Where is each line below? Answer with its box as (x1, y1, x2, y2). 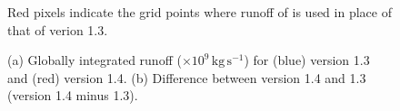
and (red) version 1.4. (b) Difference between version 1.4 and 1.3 (7, 68, 366, 87)
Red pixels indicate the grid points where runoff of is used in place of (7, 3, 392, 21)
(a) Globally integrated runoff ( (7, 51, 182, 69)
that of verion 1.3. (7, 20, 108, 39)
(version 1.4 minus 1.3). (7, 86, 138, 105)
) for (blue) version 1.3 (244, 51, 370, 69)
